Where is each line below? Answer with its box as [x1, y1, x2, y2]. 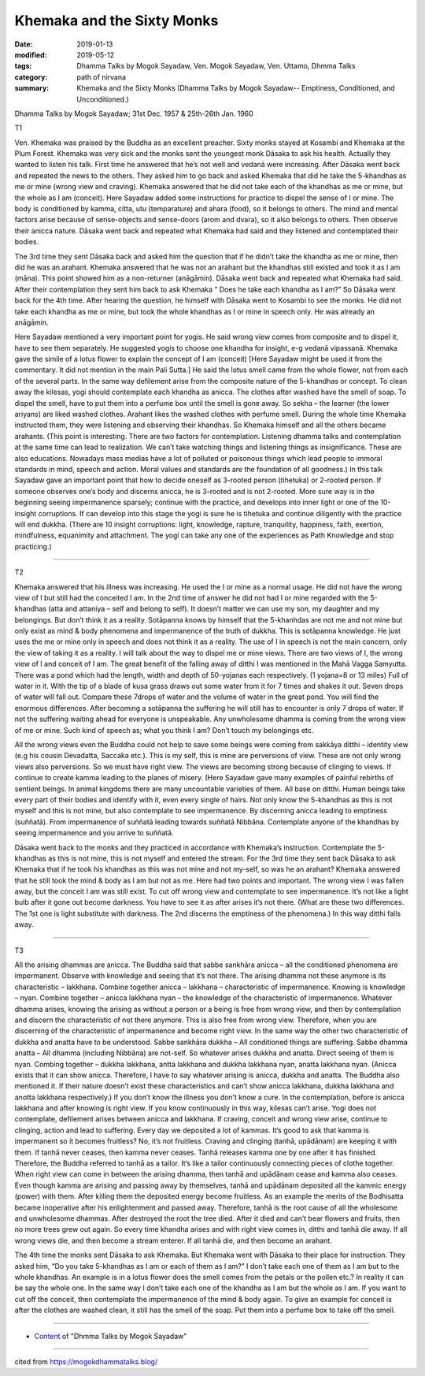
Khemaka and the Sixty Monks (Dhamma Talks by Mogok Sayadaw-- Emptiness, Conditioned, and [76, 84, 395, 93]
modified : [14, 50, 47, 59]
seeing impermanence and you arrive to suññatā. [14, 828, 174, 838]
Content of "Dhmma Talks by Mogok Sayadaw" [34, 1331, 187, 1341]
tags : [14, 61, 32, 71]
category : [14, 72, 48, 82]
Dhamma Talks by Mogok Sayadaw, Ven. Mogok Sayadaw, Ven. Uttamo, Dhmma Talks [76, 61, 356, 71]
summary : [14, 84, 50, 93]
